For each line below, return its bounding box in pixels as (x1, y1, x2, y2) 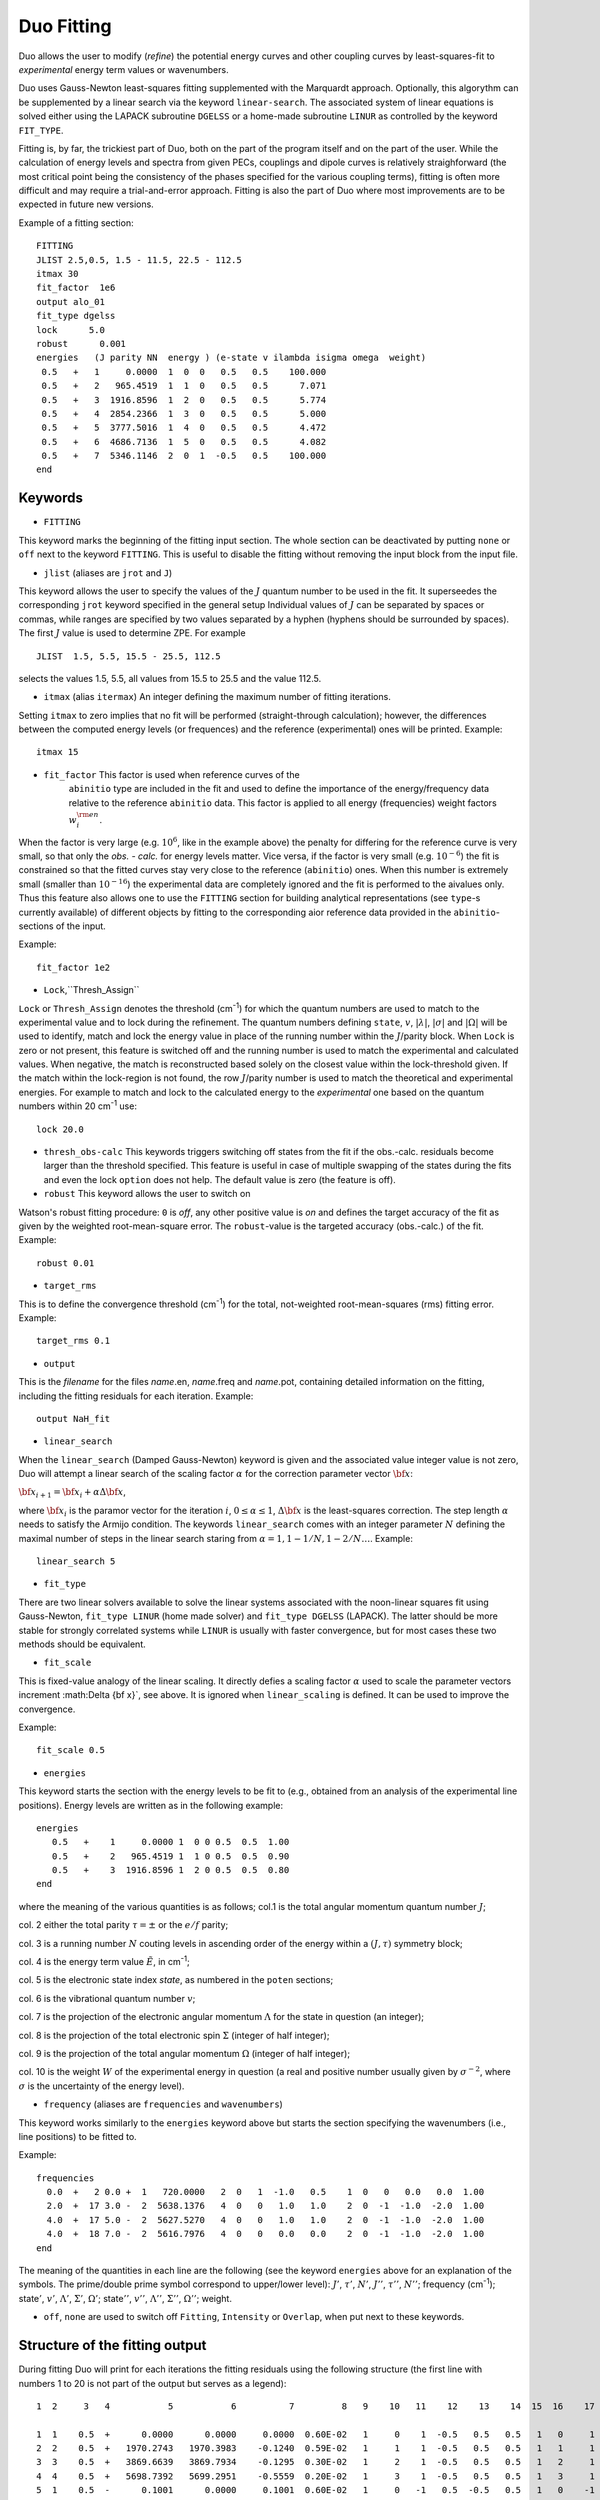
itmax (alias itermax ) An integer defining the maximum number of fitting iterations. (43, 691, 392, 703)
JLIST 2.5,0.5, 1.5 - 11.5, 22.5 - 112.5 (36, 254, 242, 265)
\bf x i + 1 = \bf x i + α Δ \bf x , (18, 1486, 127, 1500)
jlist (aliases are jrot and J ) (43, 566, 173, 579)
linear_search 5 (36, 1556, 116, 1567)
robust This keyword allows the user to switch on (43, 1188, 251, 1200)
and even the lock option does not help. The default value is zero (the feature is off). (43, 1173, 397, 1185)
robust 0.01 (36, 1257, 95, 1269)
